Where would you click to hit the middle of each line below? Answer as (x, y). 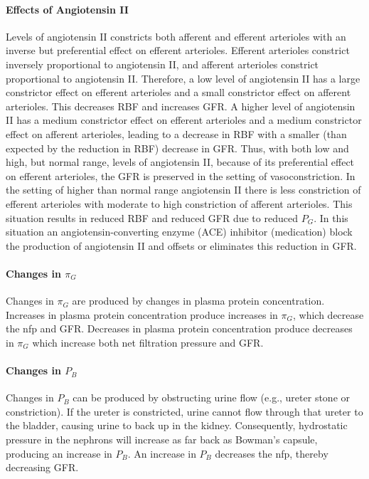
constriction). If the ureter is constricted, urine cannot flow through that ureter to (184, 411)
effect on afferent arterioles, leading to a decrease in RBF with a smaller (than (176, 133)
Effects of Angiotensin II (67, 9)
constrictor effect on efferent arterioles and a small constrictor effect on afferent (178, 92)
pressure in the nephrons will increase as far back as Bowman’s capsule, (162, 439)
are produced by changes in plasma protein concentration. (198, 301)
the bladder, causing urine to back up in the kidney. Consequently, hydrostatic (177, 425)
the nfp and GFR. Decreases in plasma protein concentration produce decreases (179, 328)
